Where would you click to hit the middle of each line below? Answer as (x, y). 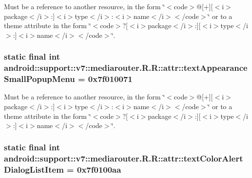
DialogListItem (34, 169)
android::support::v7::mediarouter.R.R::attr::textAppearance (126, 68)
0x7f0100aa (99, 169)
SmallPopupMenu (39, 79)
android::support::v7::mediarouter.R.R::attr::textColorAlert (124, 158)
